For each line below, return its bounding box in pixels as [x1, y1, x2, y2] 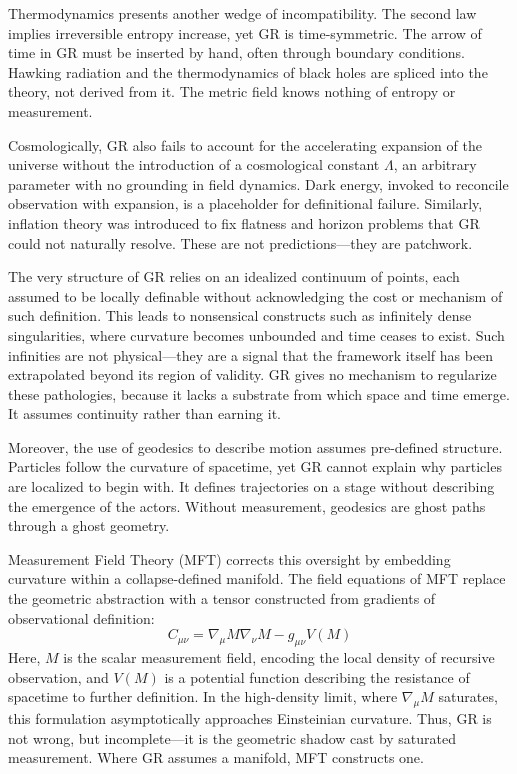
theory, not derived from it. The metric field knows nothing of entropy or [8, 81, 456, 102]
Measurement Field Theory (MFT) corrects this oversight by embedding [8, 548, 451, 569]
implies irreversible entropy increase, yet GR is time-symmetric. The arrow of [8, 22, 482, 43]
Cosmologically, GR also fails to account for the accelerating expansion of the [8, 134, 482, 155]
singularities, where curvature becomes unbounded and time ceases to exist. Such [8, 324, 505, 345]
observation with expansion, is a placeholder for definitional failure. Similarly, [8, 193, 483, 214]
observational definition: [8, 607, 155, 628]
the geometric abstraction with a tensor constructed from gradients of [8, 588, 436, 609]
